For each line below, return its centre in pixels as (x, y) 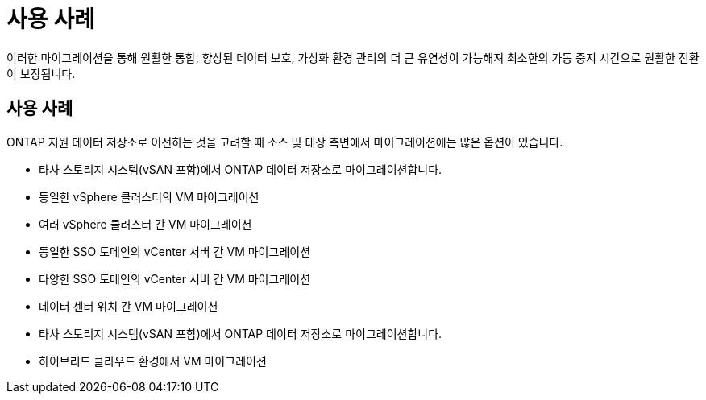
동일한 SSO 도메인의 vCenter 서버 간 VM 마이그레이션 (175, 251)
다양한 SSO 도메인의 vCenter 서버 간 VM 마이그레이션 (175, 278)
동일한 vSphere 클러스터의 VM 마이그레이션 (149, 196)
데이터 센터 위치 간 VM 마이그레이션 (129, 306)
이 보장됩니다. (41, 73)
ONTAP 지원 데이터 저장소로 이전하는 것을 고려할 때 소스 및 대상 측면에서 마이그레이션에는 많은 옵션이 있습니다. (285, 142)
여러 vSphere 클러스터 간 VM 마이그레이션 (145, 224)
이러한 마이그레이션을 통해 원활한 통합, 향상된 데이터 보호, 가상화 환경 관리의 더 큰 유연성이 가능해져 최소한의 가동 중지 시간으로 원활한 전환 (353, 57)
